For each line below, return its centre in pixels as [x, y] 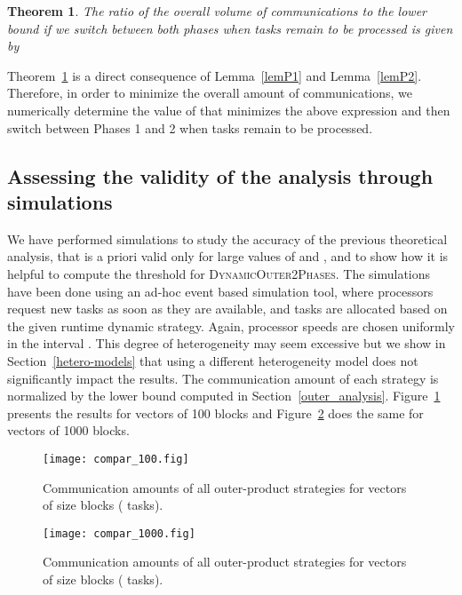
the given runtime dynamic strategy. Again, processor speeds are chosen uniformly [231, 325]
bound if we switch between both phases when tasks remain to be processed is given [230, 28]
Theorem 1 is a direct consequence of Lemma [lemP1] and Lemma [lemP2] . [215, 75]
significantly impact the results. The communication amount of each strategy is [223, 378]
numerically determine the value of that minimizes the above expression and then [229, 110]
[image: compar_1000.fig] [119, 533]
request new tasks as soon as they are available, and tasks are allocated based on [227, 309]
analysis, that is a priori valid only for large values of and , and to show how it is [228, 256]
